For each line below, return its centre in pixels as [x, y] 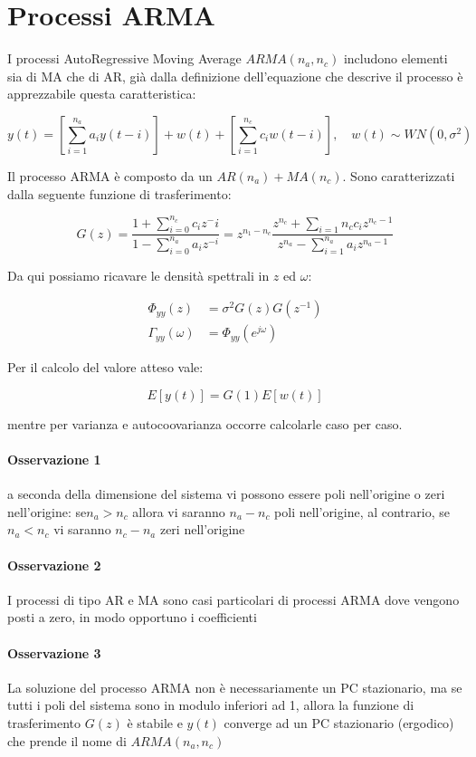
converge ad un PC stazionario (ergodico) [339, 722]
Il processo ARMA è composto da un [110, 175]
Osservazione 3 [54, 652]
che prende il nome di [67, 740]
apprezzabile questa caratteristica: [102, 94]
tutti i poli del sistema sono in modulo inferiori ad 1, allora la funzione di [211, 705]
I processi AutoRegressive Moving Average [124, 58]
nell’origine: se [47, 511]
